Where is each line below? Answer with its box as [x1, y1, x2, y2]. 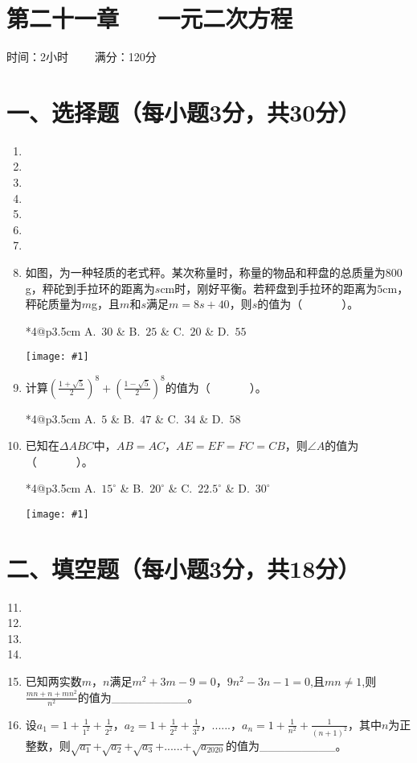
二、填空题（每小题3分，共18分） [6, 551, 361, 584]
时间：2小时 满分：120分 [6, 48, 157, 65]
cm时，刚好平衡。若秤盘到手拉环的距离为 [160, 279, 378, 296]
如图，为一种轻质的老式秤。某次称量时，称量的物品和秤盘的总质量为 [25, 264, 386, 280]
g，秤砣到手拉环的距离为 [25, 279, 155, 296]
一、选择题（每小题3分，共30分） [6, 95, 361, 128]
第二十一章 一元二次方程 [6, 2, 293, 35]
